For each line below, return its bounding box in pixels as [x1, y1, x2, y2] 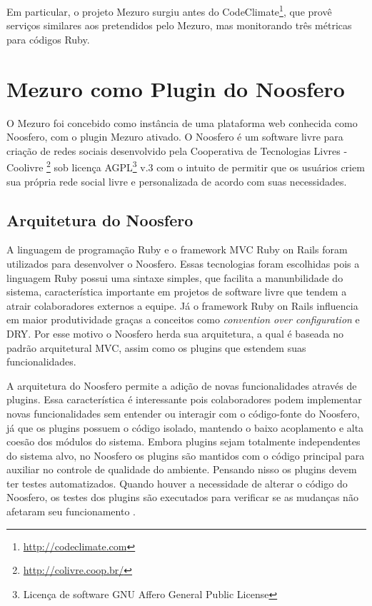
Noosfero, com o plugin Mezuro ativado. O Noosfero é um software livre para [6, 129, 343, 144]
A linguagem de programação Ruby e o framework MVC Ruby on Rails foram [6, 242, 348, 257]
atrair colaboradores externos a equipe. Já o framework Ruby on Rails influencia [6, 298, 358, 313]
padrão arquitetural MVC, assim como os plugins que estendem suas [6, 340, 306, 355]
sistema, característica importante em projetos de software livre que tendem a [6, 284, 347, 299]
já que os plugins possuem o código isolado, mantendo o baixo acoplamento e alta [6, 420, 364, 435]
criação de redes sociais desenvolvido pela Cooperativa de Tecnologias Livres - [6, 143, 348, 158]
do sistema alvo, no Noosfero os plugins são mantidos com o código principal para [6, 448, 365, 463]
